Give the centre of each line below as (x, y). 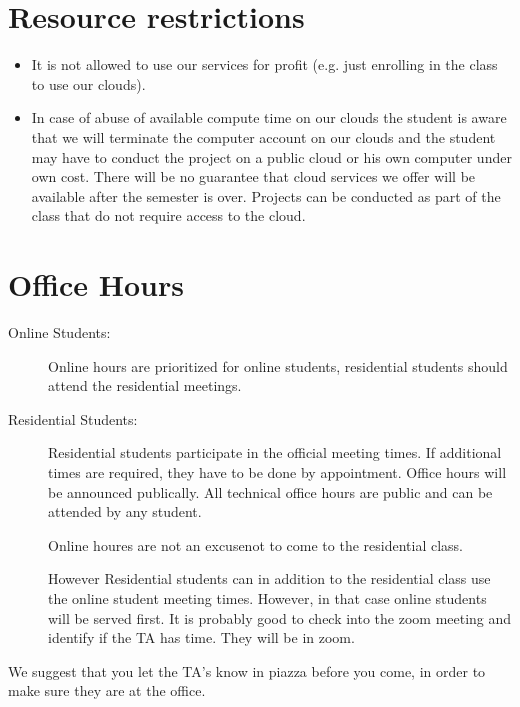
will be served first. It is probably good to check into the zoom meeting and (280, 617)
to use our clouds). (88, 83)
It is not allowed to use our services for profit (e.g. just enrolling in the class (264, 64)
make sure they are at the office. (107, 690)
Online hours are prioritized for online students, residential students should (278, 365)
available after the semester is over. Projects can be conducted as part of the (266, 195)
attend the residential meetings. (145, 385)
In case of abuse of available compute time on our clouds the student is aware (269, 117)
